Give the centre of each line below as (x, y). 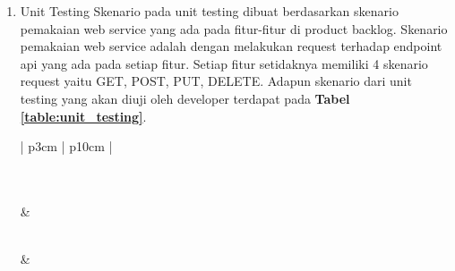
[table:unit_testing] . (83, 116)
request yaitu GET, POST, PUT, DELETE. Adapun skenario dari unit (216, 81)
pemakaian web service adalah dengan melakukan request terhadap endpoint (231, 46)
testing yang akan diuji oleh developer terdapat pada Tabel (185, 98)
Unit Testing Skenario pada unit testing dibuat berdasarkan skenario (209, 11)
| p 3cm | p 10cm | (66, 146)
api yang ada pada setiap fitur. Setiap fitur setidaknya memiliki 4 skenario (224, 63)
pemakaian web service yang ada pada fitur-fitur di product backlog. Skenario (234, 28)
